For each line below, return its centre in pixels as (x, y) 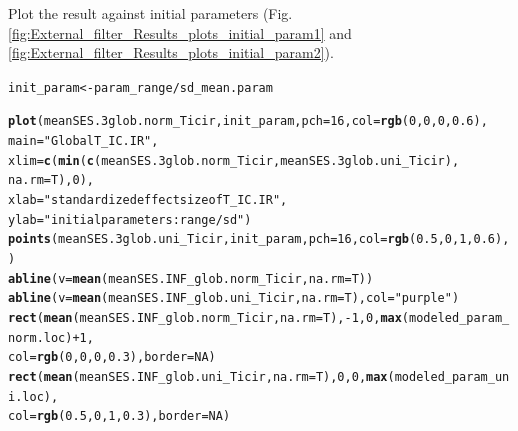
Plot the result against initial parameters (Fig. (150, 13)
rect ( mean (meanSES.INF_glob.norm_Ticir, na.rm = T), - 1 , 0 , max (205, 318)
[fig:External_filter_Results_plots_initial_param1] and (180, 32)
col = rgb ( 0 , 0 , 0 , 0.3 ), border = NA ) (112, 357)
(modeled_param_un (448, 376)
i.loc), (33, 396)
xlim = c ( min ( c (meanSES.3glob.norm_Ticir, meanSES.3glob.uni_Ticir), (234, 160)
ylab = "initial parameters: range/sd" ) (130, 219)
